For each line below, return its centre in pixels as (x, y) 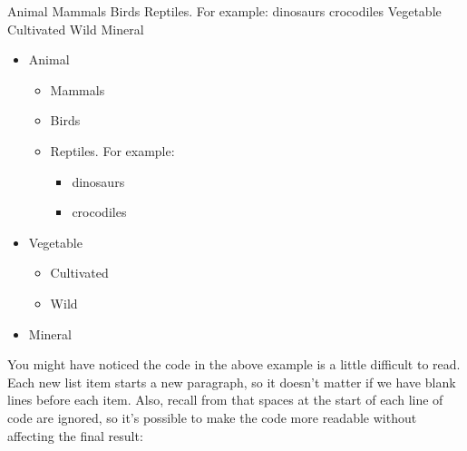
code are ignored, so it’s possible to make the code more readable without (212, 417)
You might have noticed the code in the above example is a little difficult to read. (234, 364)
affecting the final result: (75, 435)
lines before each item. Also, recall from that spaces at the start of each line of (225, 400)
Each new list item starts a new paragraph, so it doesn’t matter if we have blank (232, 382)
